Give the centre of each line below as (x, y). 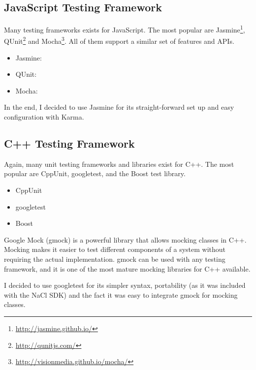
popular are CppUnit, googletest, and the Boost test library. (95, 173)
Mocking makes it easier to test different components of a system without (115, 249)
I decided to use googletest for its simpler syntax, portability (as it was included (125, 285)
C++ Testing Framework (69, 143)
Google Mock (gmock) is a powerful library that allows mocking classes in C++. (125, 239)
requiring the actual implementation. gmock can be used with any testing (115, 259)
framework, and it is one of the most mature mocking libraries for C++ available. (127, 268)
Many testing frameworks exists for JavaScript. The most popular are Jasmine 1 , (125, 29)
